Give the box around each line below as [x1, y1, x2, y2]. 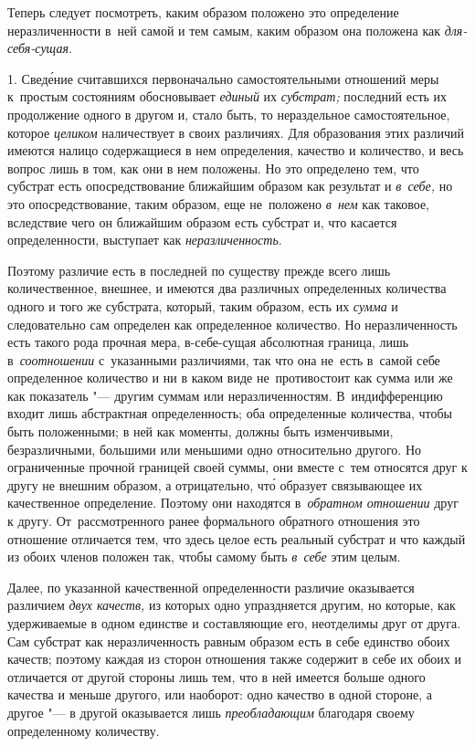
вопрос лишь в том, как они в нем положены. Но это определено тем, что [7, 158, 419, 177]
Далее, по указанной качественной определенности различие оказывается [7, 577, 415, 596]
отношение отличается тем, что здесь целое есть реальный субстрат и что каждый [7, 529, 466, 548]
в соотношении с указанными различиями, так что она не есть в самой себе [7, 350, 440, 369]
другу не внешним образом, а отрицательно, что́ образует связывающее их [7, 475, 423, 494]
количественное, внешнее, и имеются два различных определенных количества [7, 278, 447, 298]
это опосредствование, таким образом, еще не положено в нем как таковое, [7, 194, 429, 213]
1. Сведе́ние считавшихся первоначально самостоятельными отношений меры [7, 68, 439, 88]
